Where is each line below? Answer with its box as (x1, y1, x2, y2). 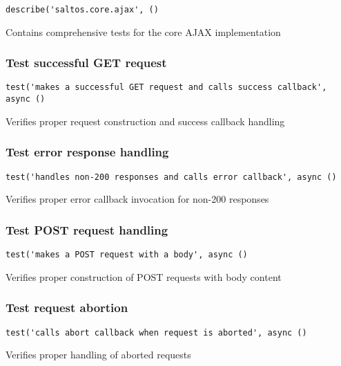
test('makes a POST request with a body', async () (6, 250, 248, 260)
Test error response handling (6, 143, 169, 161)
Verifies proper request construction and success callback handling (6, 113, 285, 128)
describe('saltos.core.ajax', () (6, 5, 159, 15)
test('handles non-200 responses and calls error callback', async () (6, 172, 337, 182)
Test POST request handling (6, 221, 168, 238)
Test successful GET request (6, 54, 167, 71)
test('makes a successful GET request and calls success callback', (6, 82, 327, 93)
